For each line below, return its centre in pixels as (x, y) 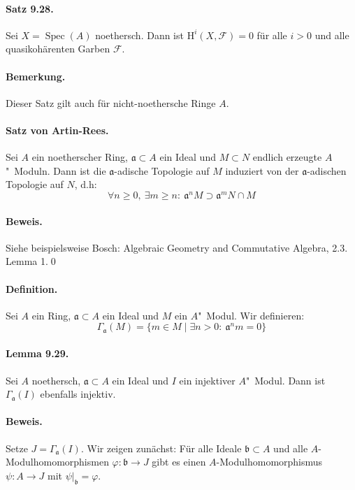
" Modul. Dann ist (285, 380)
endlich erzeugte (287, 157)
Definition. (32, 288)
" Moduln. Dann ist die (56, 170)
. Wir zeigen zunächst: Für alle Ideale (161, 448)
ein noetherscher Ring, (80, 157)
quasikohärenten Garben (58, 49)
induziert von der (262, 170)
